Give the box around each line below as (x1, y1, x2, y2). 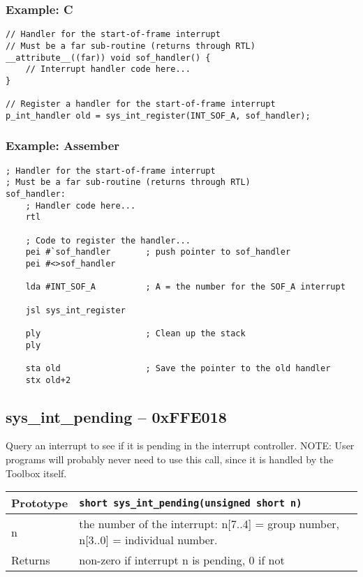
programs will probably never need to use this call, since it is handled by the (6, 451, 334, 466)
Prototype (11, 495, 68, 511)
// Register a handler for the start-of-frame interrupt (6, 99, 276, 110)
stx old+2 (25, 375, 71, 385)
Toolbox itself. (6, 465, 67, 480)
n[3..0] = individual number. (79, 532, 218, 548)
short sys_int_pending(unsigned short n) (79, 497, 302, 509)
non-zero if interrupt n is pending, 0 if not (79, 552, 285, 569)
